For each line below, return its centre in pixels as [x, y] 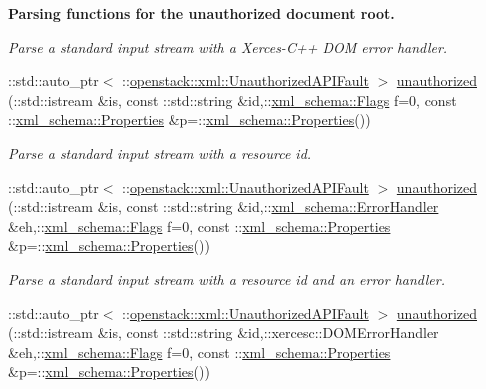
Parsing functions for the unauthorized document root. [201, 13]
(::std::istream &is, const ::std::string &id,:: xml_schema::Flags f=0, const [232, 99]
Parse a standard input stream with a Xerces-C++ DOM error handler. [228, 46]
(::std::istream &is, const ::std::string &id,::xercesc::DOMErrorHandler [223, 332]
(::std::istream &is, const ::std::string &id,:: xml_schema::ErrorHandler [223, 206]
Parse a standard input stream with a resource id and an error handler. [226, 278]
